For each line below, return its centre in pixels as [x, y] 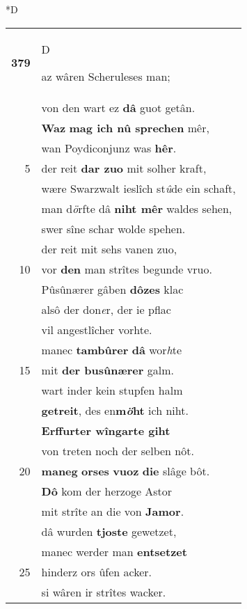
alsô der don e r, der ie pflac [106, 309]
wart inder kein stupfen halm [112, 390]
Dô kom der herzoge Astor [107, 491]
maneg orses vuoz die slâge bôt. [126, 470]
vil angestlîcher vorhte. [97, 329]
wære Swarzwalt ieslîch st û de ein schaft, [138, 188]
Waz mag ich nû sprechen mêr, [125, 127]
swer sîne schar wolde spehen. [113, 228]
